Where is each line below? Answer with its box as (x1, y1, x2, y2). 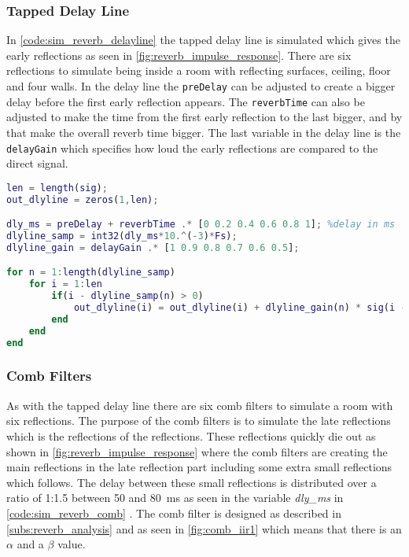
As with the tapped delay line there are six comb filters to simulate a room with (6, 397, 393, 413)
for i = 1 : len (28, 278, 102, 290)
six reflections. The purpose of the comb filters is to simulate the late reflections (6, 412, 391, 429)
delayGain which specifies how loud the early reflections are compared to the (6, 139, 378, 156)
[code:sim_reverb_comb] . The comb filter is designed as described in (6, 504, 341, 521)
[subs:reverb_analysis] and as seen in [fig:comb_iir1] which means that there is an (6, 520, 402, 537)
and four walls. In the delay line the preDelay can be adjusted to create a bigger (6, 78, 396, 94)
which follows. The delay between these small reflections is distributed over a (6, 474, 377, 490)
